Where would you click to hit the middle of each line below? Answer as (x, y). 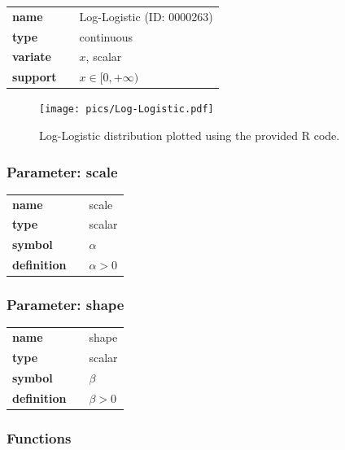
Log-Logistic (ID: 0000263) (146, 16)
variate (32, 57)
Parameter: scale (62, 171)
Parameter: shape (66, 305)
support (35, 77)
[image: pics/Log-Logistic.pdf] (127, 109)
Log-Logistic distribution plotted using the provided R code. (190, 135)
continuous (106, 36)
